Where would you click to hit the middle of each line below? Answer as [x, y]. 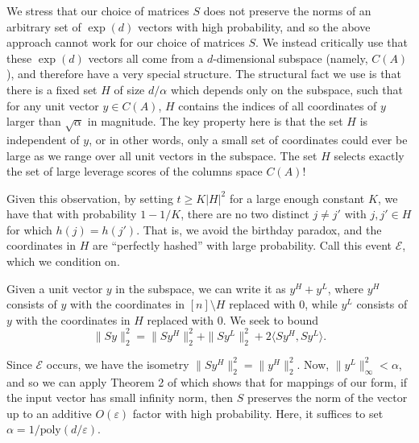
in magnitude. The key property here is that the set [215, 121]
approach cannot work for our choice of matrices [126, 42]
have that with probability [72, 214]
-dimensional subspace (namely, [290, 58]
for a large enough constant [297, 198]
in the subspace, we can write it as [201, 288]
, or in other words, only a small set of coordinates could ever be [248, 139]
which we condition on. [63, 261]
